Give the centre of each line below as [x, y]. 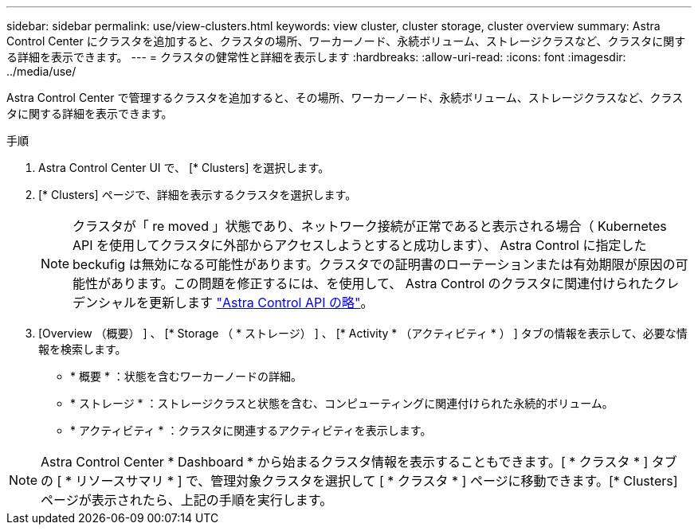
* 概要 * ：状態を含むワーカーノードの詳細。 [186, 376]
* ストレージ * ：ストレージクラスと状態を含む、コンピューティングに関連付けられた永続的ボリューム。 [342, 403]
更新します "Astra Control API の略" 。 [261, 303]
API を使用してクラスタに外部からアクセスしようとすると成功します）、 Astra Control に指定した [360, 245]
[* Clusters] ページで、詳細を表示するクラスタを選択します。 [198, 195]
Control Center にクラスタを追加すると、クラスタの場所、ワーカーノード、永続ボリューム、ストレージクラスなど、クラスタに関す [346, 41]
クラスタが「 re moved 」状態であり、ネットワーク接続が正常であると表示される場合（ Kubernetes [370, 226]
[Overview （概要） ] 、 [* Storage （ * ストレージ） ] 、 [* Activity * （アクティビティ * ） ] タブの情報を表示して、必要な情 [363, 333]
